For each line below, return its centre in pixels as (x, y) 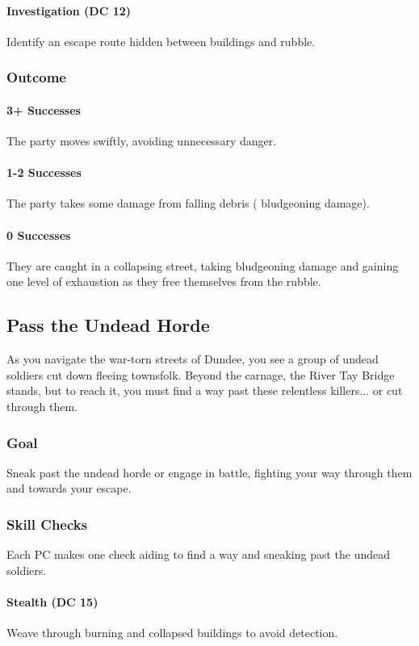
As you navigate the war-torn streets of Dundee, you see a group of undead (193, 359)
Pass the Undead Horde (108, 325)
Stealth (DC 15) (52, 601)
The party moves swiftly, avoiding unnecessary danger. (142, 141)
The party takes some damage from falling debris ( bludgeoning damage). (188, 203)
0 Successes (39, 235)
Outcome (36, 77)
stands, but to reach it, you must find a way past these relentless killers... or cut (205, 390)
